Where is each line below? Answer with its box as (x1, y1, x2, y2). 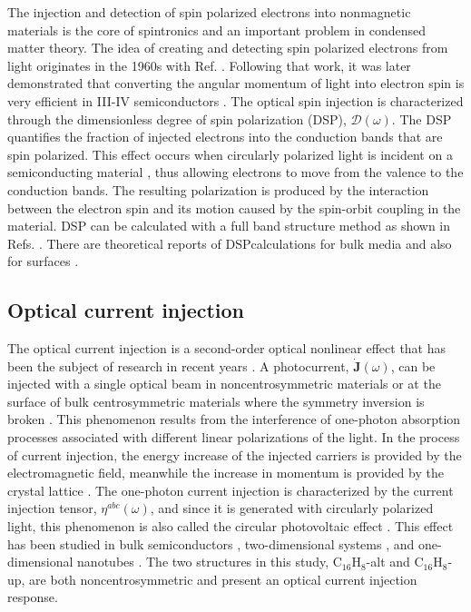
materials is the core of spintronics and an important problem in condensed (7, 20, 427, 39)
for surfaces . (7, 252, 79, 271)
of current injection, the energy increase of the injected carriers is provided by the (7, 445, 462, 464)
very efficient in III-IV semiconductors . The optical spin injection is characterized (7, 91, 464, 110)
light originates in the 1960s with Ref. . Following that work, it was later (7, 55, 411, 74)
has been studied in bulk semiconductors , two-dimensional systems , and (7, 534, 415, 553)
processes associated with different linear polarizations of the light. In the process (7, 428, 460, 447)
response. (7, 587, 58, 607)
